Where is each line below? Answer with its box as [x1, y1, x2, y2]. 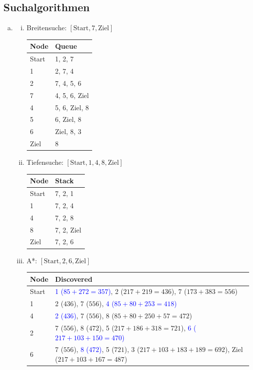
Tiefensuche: [26, 157, 64, 167]
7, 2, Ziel [55, 224, 81, 234]
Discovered [55, 273, 93, 284]
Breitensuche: [26, 22, 67, 33]
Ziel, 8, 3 [55, 126, 81, 136]
